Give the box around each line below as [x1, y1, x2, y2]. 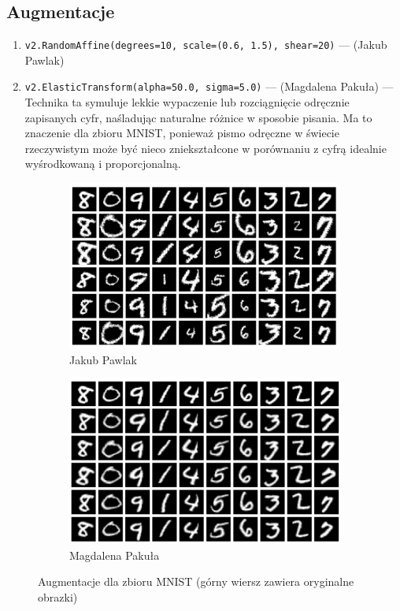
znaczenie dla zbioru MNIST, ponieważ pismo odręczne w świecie [24, 125, 339, 141]
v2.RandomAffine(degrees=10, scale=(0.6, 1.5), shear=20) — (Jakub [24, 36, 387, 53]
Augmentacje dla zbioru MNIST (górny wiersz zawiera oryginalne [38, 573, 354, 590]
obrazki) [38, 588, 78, 605]
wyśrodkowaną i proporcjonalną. [24, 155, 181, 172]
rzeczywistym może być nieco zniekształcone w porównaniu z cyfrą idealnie [24, 140, 387, 156]
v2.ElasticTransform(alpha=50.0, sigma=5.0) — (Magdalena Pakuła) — [24, 78, 394, 95]
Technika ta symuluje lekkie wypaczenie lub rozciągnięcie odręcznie [24, 94, 350, 110]
